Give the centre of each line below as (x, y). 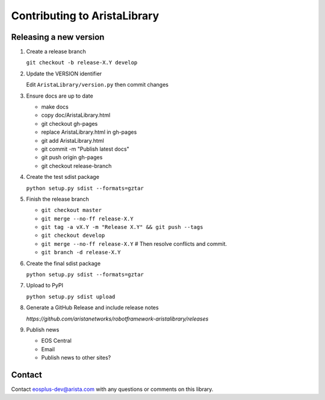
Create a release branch (56, 52)
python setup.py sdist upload (71, 296)
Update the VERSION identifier (64, 73)
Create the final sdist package (63, 263)
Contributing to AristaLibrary (85, 16)
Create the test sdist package (63, 177)
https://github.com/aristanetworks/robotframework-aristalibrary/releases (117, 319)
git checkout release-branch (76, 166)
